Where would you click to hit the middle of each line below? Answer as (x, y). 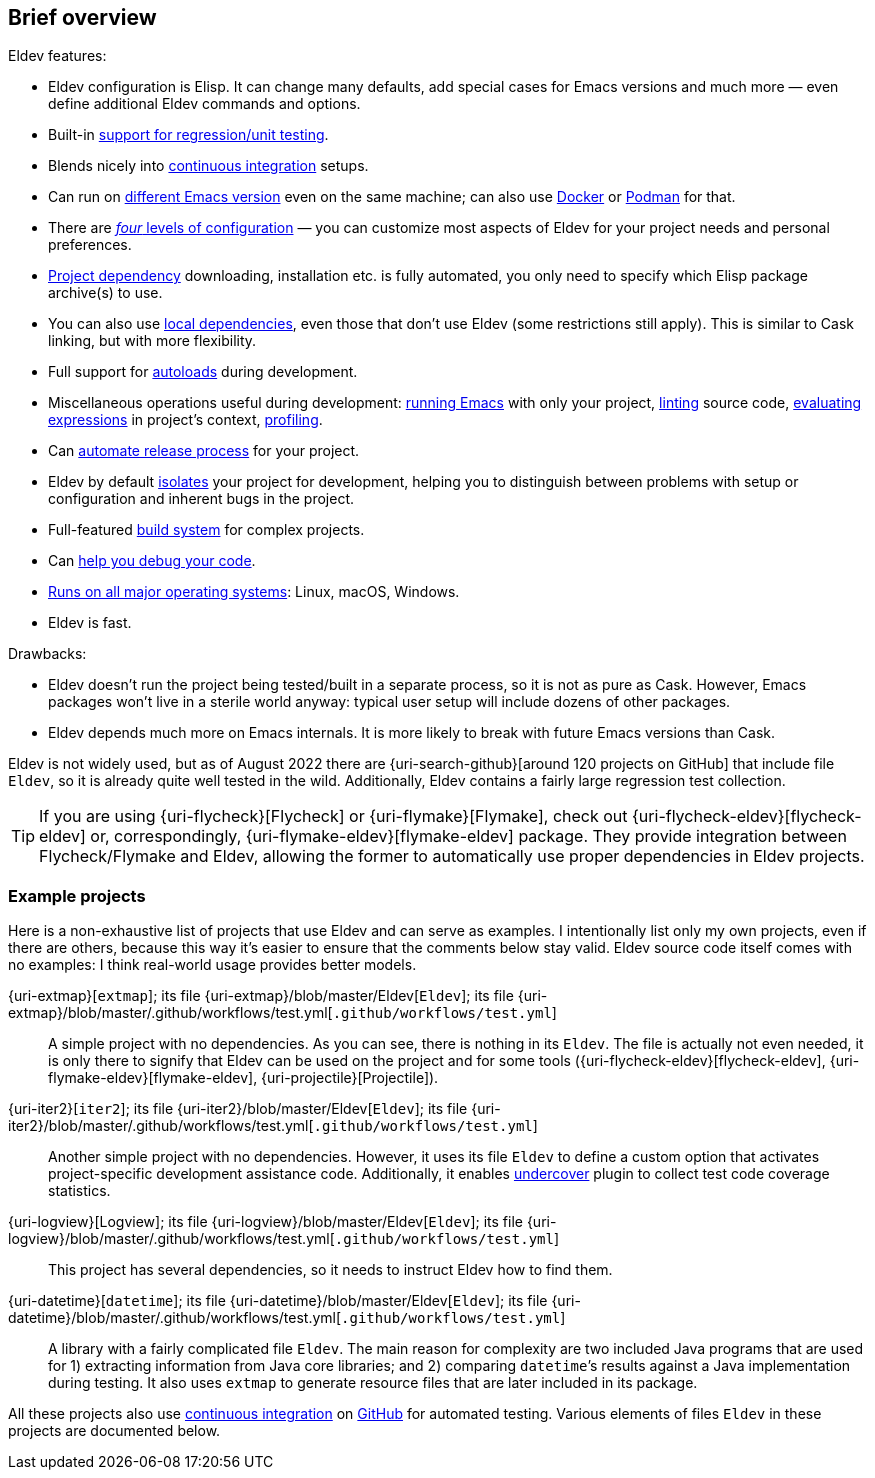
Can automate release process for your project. (204, 451)
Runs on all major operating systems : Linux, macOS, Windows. (254, 592)
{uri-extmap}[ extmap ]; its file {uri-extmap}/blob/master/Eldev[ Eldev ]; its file (261, 996)
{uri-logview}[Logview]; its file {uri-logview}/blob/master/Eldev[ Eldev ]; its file (265, 1222)
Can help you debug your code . (152, 561)
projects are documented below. (114, 1431)
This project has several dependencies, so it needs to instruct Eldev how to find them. (330, 1270)
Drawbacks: (47, 654)
